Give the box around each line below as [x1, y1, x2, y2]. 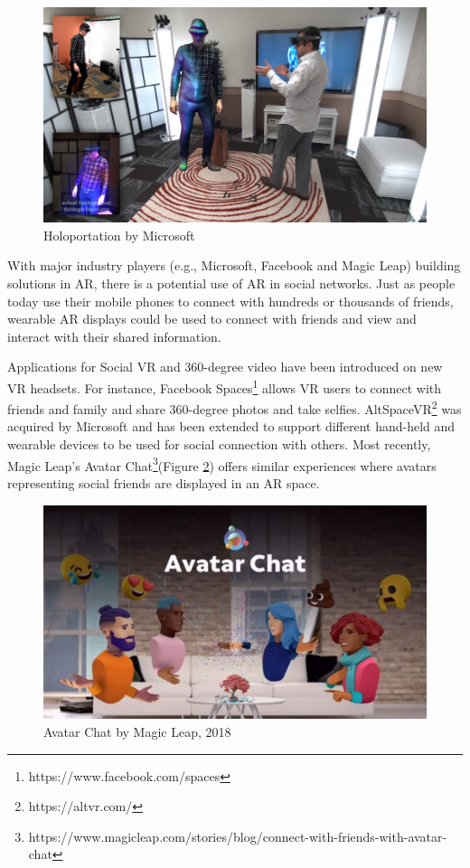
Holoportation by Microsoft [43, 225, 195, 244]
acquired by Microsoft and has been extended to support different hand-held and [7, 417, 456, 436]
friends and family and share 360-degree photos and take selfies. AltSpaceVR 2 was [7, 397, 462, 418]
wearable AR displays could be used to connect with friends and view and [7, 309, 417, 328]
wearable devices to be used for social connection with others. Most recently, [7, 435, 431, 454]
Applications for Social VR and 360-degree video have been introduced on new [7, 357, 443, 376]
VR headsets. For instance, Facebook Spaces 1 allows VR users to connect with [7, 375, 442, 397]
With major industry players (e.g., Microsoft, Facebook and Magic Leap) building [7, 256, 461, 275]
